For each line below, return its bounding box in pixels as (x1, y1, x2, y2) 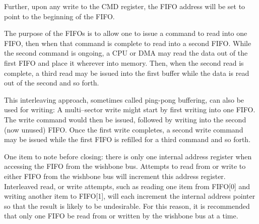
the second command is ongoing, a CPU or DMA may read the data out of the (4, 48, 248, 58)
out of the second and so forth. (4, 77, 99, 88)
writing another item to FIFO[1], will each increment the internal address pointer (4, 191, 255, 201)
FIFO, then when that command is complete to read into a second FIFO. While (4, 37, 251, 48)
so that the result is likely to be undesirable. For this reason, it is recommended (4, 200, 250, 211)
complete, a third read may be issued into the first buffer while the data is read (4, 67, 249, 78)
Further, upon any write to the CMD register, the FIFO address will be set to (4, 1, 245, 11)
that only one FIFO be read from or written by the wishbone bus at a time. (4, 210, 238, 221)
